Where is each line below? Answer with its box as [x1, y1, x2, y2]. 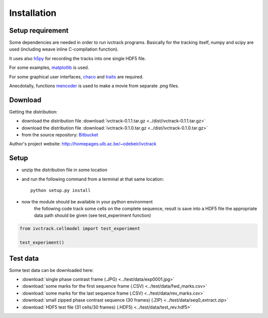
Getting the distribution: [9, 109, 58, 115]
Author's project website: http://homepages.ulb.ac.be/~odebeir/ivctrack [9, 141, 157, 147]
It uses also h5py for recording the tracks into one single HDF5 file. [9, 55, 146, 62]
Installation [9, 7, 57, 18]
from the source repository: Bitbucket [21, 132, 99, 138]
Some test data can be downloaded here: [9, 267, 94, 273]
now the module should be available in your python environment [21, 198, 153, 204]
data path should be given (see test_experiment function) [34, 212, 151, 218]
